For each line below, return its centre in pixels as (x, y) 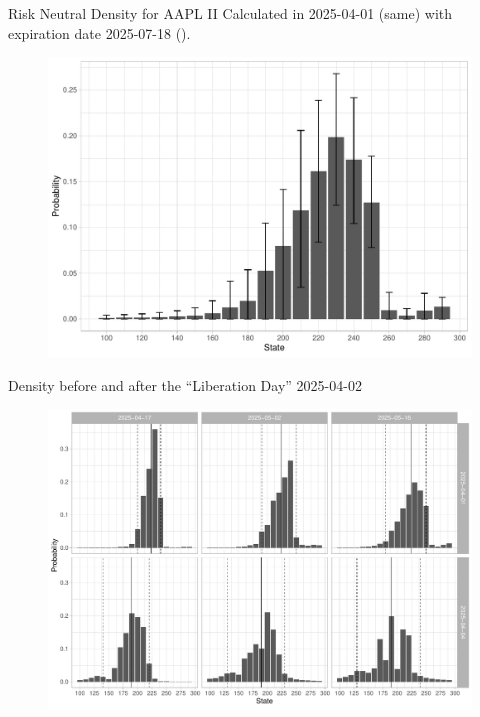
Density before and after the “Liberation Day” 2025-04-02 (185, 384)
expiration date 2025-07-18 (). (99, 32)
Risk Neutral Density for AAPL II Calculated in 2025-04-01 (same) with (230, 13)
